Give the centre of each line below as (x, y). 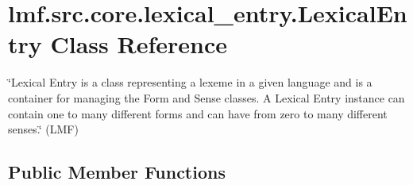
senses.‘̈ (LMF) (43, 129)
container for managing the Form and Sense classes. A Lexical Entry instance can (206, 97)
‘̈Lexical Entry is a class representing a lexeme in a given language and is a (190, 82)
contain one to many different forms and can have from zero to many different (198, 113)
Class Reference (139, 44)
